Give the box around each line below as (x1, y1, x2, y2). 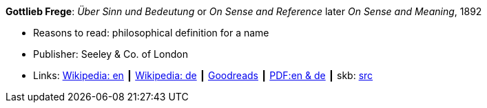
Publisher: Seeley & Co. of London (33, 48, 188, 60)
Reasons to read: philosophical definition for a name (33, 27, 269, 39)
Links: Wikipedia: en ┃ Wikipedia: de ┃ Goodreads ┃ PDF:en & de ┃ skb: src (33, 69, 373, 81)
